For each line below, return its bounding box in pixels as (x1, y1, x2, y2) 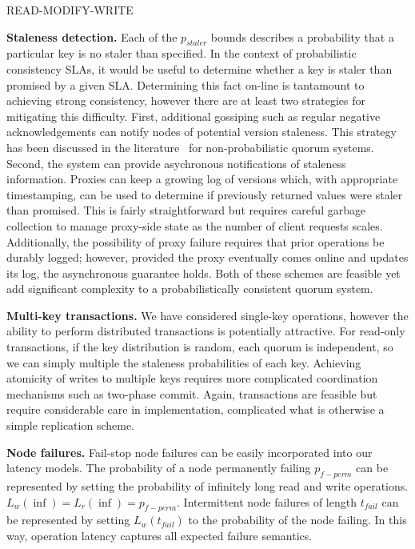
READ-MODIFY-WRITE (6, 2, 134, 18)
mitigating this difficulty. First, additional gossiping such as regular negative (6, 107, 381, 124)
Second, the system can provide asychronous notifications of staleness (6, 154, 346, 171)
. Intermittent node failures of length (177, 493, 357, 510)
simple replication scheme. (6, 417, 135, 434)
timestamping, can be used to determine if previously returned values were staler (6, 186, 403, 202)
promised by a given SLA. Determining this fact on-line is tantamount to (6, 76, 365, 93)
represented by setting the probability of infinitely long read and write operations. (6, 478, 409, 495)
